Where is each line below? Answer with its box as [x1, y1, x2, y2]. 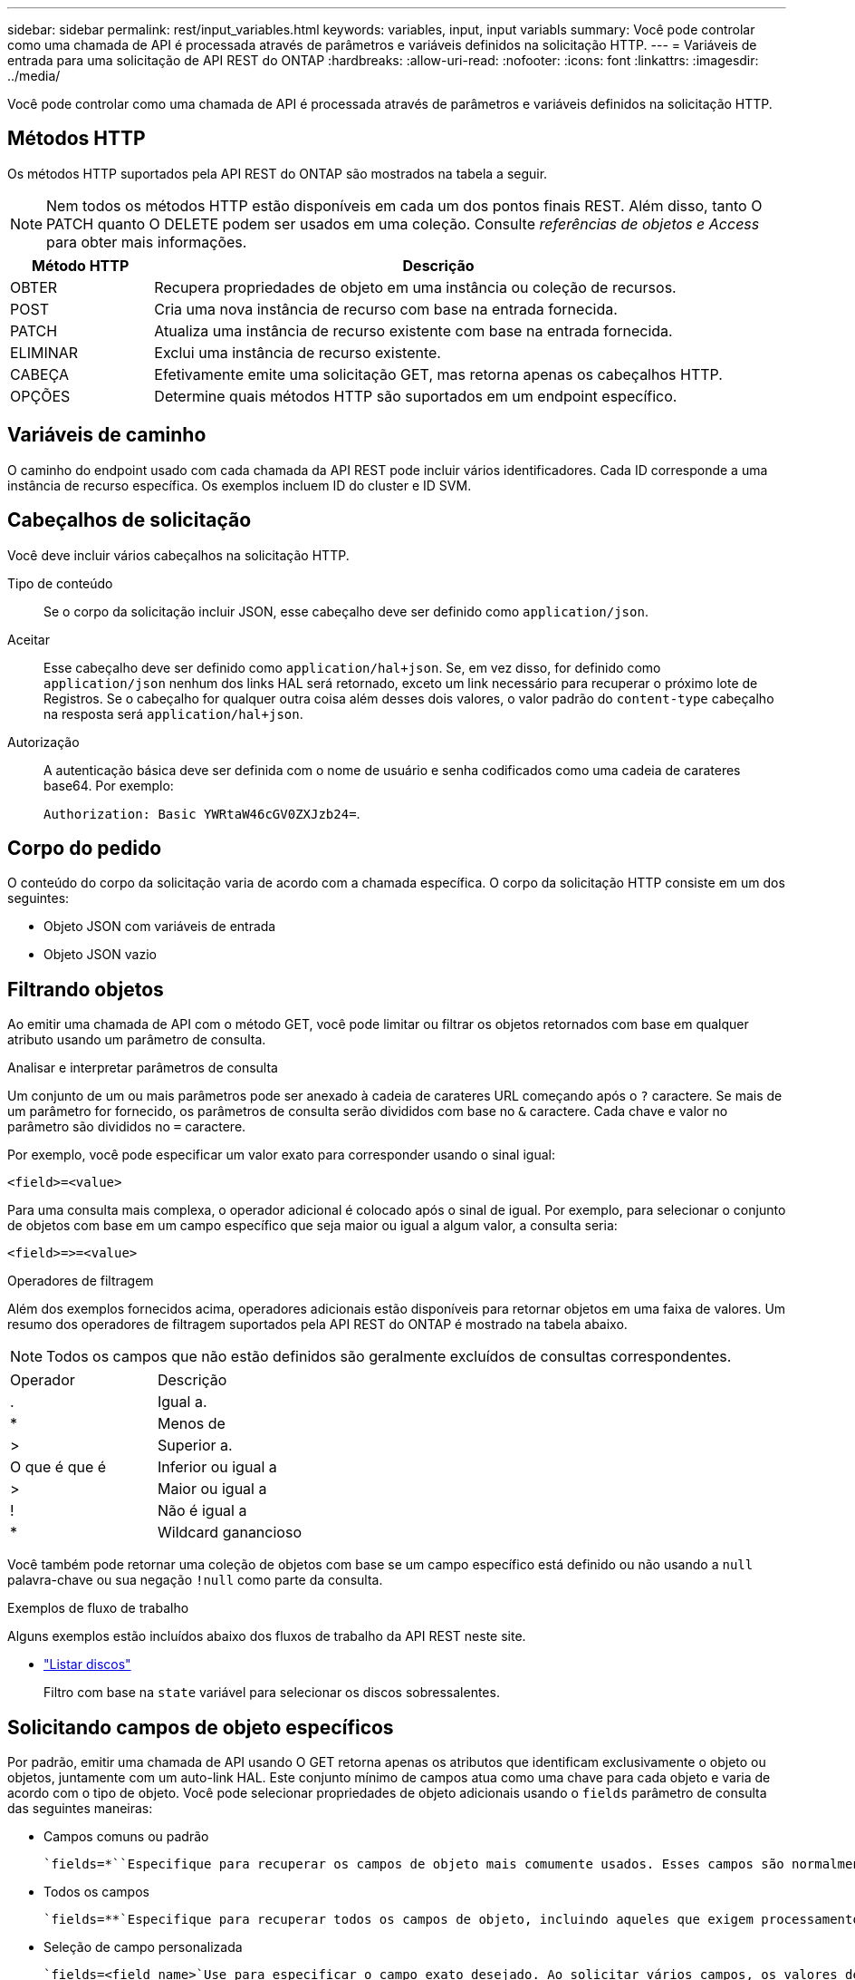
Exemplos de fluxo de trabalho [7, 1600, 189, 1616]
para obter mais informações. [46, 232, 247, 251]
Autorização [7, 733, 80, 750]
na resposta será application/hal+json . [43, 705, 303, 722]
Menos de [157, 1414, 226, 1433]
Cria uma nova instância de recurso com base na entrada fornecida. [154, 299, 618, 318]
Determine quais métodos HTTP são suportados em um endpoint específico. [154, 386, 677, 405]
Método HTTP [32, 256, 130, 275]
